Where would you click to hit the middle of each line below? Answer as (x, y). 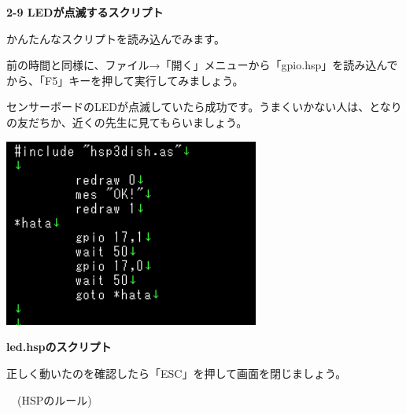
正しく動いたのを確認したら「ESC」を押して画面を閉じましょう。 (177, 373)
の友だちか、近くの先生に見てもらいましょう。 (127, 122)
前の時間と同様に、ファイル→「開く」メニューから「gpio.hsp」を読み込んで (202, 65)
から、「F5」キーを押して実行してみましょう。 (125, 80)
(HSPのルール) (54, 399)
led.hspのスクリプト (59, 347)
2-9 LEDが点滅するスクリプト (85, 12)
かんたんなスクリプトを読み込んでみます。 (116, 38)
